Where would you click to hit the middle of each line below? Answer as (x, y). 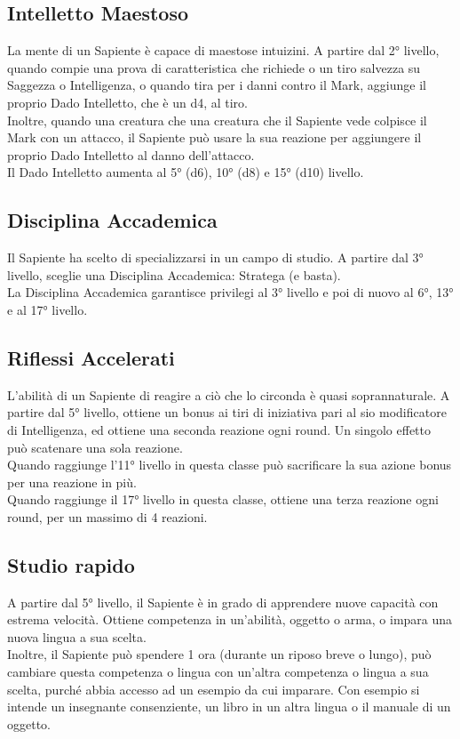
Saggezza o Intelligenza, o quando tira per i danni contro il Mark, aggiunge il (217, 85)
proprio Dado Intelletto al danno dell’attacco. (131, 154)
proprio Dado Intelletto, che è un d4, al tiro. (127, 102)
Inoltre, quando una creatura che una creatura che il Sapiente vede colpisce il (217, 120)
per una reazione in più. (72, 482)
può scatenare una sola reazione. (95, 447)
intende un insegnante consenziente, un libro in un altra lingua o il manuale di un (229, 707)
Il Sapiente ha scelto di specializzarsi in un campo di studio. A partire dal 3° (215, 257)
